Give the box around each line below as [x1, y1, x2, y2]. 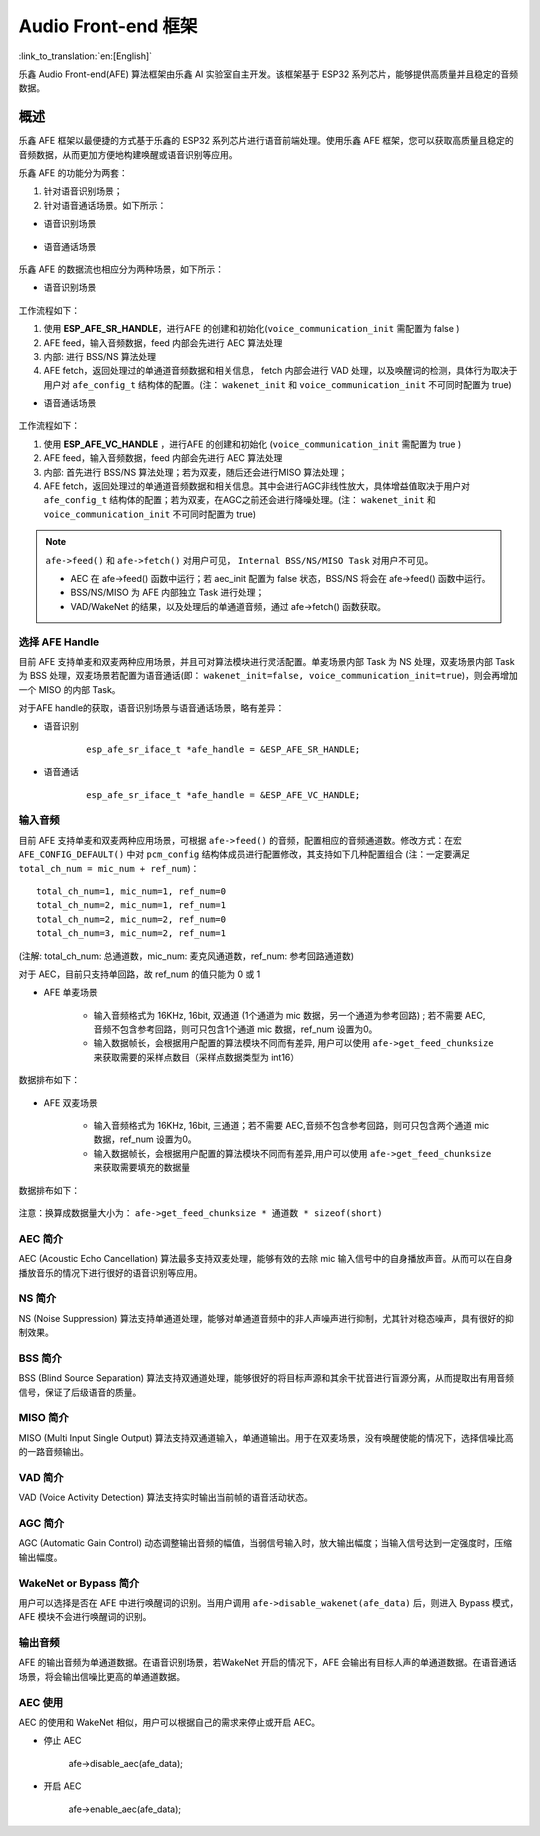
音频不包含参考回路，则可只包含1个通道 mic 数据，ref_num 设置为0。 [93, 1023, 378, 1035]
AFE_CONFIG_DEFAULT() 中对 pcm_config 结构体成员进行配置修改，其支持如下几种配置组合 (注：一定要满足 [18, 848, 470, 860]
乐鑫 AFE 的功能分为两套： [18, 167, 129, 179]
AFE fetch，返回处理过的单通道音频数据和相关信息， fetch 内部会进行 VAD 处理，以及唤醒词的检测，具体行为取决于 [43, 365, 518, 377]
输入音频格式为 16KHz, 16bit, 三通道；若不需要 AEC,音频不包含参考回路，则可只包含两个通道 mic [93, 1120, 490, 1132]
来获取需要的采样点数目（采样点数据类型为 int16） [93, 1051, 300, 1063]
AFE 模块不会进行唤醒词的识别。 [18, 1611, 152, 1623]
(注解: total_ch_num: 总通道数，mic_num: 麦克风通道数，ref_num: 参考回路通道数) [18, 950, 355, 962]
